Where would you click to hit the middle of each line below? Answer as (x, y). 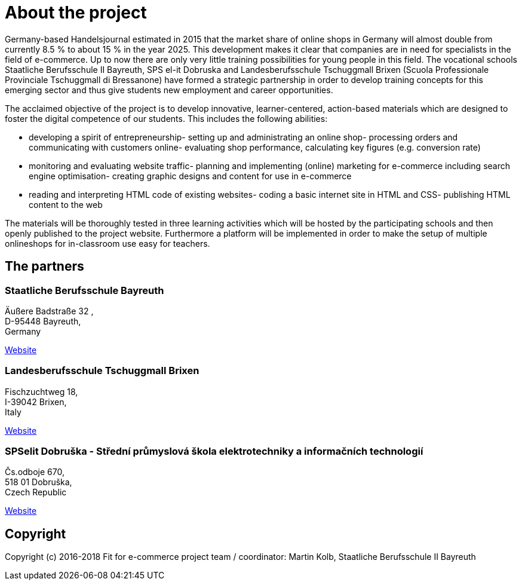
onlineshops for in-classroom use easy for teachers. (108, 243)
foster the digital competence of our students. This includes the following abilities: (166, 118)
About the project (76, 13)
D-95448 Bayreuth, (43, 321)
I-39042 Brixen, (36, 402)
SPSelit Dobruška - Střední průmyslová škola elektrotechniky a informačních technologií (214, 451)
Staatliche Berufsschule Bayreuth (85, 290)
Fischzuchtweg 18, (42, 391)
